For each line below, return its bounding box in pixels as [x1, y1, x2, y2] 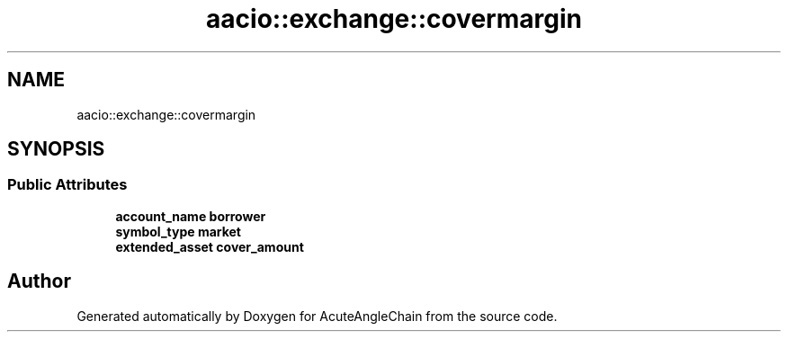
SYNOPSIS [7, 138, 105, 161]
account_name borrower [115, 208, 266, 224]
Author [7, 270, 71, 293]
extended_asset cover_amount [115, 238, 304, 254]
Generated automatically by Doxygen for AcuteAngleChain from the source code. [76, 308, 558, 324]
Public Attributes [7, 175, 128, 194]
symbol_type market [115, 223, 242, 239]
